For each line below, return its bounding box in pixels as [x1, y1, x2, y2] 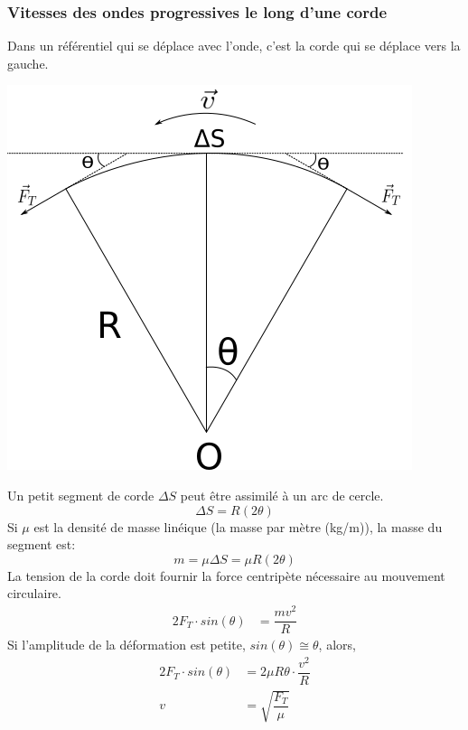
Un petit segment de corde [7, 486, 154, 504]
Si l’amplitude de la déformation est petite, [7, 635, 246, 654]
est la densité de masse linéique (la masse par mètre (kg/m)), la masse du [33, 517, 443, 536]
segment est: [7, 535, 76, 554]
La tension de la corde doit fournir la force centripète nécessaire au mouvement [7, 566, 445, 585]
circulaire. [7, 584, 61, 603]
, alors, [318, 635, 356, 654]
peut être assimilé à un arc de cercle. [180, 486, 384, 504]
